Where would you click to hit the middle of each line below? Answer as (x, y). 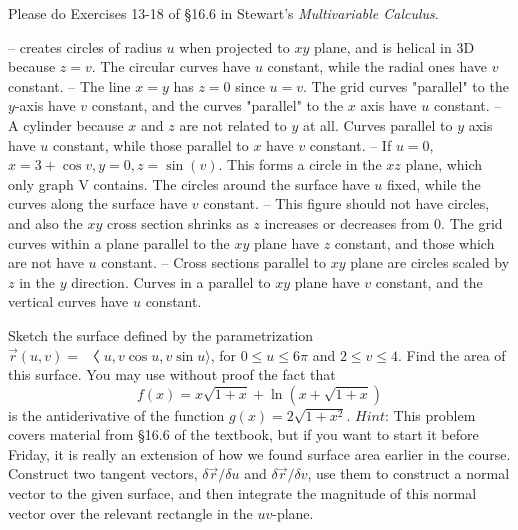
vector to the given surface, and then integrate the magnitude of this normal (242, 493)
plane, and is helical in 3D (394, 46)
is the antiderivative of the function (116, 414)
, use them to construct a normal (408, 473)
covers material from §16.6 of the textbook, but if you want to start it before (243, 434)
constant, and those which (414, 242)
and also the (45, 222)
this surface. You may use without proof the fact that (172, 374)
